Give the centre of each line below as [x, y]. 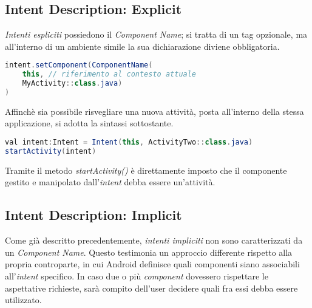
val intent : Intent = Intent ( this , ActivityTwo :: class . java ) [129, 142]
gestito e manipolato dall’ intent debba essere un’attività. [110, 182]
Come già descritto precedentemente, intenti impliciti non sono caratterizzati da [154, 240]
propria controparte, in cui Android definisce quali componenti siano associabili [152, 264]
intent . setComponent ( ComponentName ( [79, 65]
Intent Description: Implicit [93, 215]
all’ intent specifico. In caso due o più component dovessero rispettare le [137, 276]
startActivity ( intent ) [51, 151]
